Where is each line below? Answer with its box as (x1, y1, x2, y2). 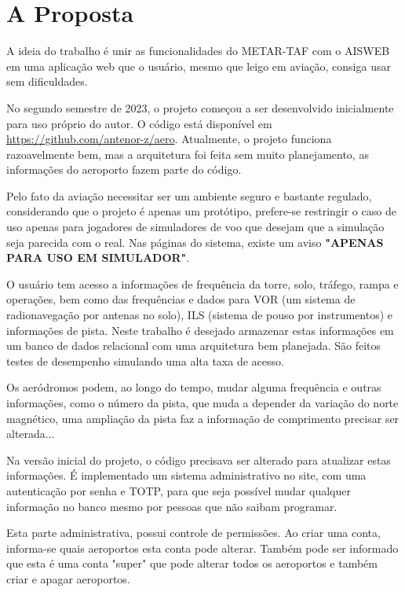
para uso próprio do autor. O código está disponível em (6, 115, 272, 131)
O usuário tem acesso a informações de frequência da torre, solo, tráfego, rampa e (6, 275, 399, 292)
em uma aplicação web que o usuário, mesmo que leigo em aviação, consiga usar (6, 57, 391, 74)
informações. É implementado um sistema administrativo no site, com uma (6, 467, 367, 484)
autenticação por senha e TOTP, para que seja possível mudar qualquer (6, 482, 351, 498)
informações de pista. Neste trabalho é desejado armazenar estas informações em (6, 322, 394, 338)
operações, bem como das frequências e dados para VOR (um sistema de (6, 291, 356, 307)
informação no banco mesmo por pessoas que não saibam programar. (6, 498, 337, 514)
